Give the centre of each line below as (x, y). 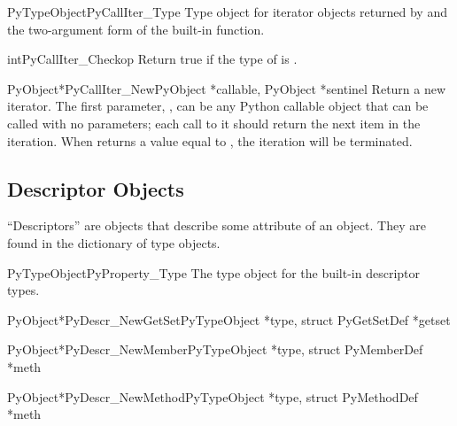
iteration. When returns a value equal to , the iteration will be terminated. (210, 140)
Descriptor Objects (96, 188)
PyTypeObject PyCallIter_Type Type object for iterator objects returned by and (227, 12)
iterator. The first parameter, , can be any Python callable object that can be (218, 106)
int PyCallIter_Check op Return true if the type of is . (152, 59)
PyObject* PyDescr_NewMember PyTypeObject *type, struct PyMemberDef (215, 349)
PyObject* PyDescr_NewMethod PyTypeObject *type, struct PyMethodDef (213, 396)
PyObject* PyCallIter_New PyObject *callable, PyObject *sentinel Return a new (227, 88)
